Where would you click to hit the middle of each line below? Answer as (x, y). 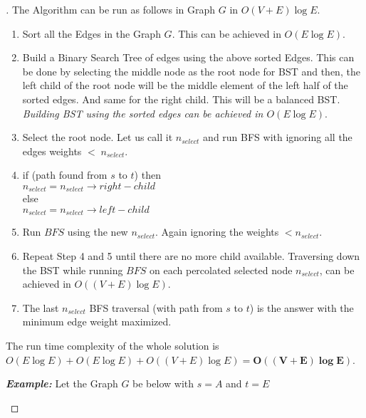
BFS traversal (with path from (156, 307)
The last (41, 307)
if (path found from (65, 175)
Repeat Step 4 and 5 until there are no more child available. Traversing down (191, 256)
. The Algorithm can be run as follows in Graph (111, 9)
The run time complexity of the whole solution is (113, 345)
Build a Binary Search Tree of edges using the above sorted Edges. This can (188, 57)
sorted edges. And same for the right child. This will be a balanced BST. (181, 99)
